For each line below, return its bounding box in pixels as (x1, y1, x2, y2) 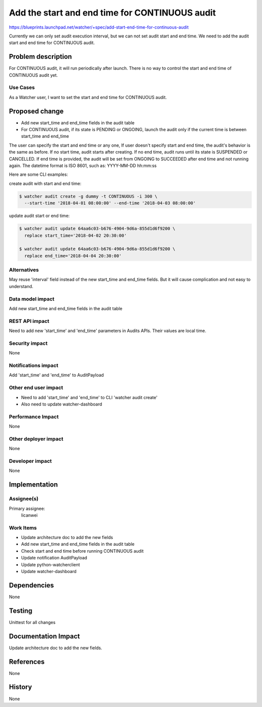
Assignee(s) (9, 495, 39, 502)
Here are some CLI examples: (9, 171, 68, 177)
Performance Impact (9, 413, 59, 420)
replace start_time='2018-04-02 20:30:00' (24, 233, 127, 238)
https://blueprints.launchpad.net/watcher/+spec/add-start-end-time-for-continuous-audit (9, 24, 189, 30)
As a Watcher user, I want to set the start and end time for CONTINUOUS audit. (9, 94, 167, 100)
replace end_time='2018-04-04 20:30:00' (24, 253, 122, 258)
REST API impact (9, 318, 49, 324)
